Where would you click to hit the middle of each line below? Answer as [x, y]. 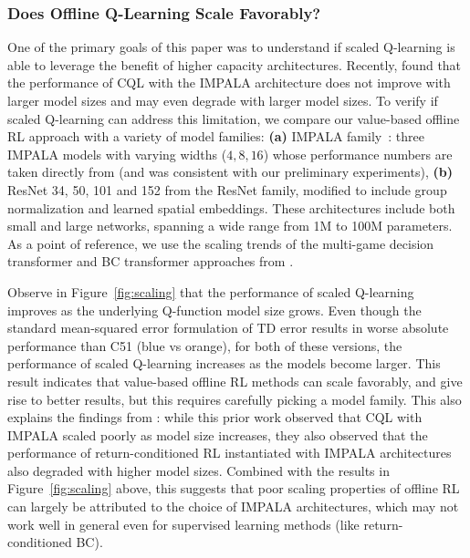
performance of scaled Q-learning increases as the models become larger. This [224, 363]
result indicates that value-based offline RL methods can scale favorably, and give [235, 381]
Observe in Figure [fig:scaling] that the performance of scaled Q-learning [211, 291]
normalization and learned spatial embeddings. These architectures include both [231, 207]
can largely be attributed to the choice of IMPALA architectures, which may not [233, 506]
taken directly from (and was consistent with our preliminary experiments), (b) [230, 172]
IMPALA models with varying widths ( [117, 154]
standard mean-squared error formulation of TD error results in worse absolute [228, 328]
